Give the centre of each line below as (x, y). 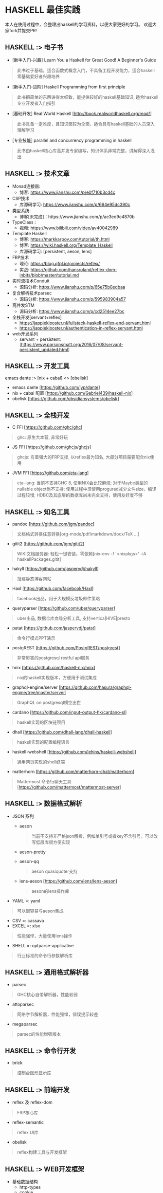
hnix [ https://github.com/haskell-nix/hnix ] (54, 668)
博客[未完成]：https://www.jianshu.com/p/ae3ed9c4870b (77, 217)
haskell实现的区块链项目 (41, 722)
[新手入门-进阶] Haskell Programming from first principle (69, 87)
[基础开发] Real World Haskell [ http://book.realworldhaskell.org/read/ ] (82, 113)
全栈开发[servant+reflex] (37, 317)
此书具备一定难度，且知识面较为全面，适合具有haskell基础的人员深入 (86, 124)
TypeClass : (24, 222)
